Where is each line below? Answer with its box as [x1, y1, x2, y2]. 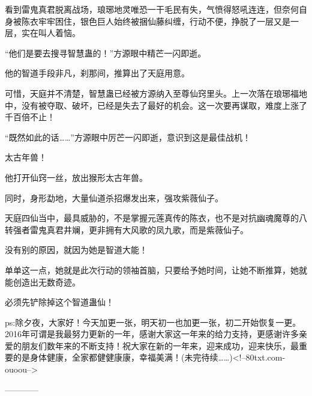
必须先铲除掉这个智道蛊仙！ [5, 296, 114, 308]
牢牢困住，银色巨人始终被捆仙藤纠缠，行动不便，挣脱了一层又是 [38, 14, 290, 27]
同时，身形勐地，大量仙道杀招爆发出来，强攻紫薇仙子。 [5, 191, 223, 204]
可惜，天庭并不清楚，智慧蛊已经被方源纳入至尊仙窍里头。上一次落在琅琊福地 [5, 87, 307, 99]
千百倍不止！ [5, 111, 55, 123]
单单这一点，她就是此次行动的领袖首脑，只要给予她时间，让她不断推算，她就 [5, 263, 307, 276]
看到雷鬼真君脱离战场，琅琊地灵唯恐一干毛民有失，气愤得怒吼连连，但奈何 [5, 3, 299, 15]
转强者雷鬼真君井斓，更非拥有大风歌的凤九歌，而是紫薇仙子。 [5, 223, 248, 236]
